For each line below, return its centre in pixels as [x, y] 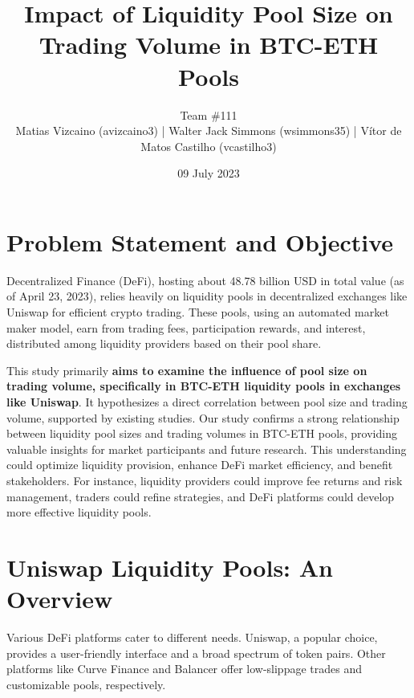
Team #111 [209, 114]
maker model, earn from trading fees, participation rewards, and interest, [186, 327]
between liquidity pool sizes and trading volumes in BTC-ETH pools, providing [202, 433]
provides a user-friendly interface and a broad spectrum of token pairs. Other [196, 653]
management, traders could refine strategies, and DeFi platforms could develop [201, 496]
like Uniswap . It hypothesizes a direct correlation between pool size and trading [207, 401]
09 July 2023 [209, 173]
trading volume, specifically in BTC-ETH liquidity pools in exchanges [204, 386]
